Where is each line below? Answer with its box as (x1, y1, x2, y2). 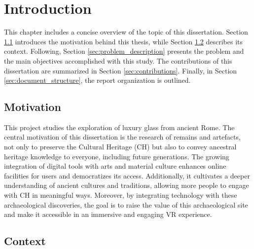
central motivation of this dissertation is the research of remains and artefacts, (4, 132, 241, 142)
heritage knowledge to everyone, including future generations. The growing (4, 151, 229, 161)
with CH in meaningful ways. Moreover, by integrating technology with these (4, 190, 237, 200)
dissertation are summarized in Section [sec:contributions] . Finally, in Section (4, 65, 237, 75)
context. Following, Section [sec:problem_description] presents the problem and (4, 46, 244, 56)
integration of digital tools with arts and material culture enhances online (4, 161, 226, 171)
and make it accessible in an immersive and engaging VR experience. (4, 209, 212, 219)
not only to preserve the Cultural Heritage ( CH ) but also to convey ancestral (4, 142, 237, 152)
